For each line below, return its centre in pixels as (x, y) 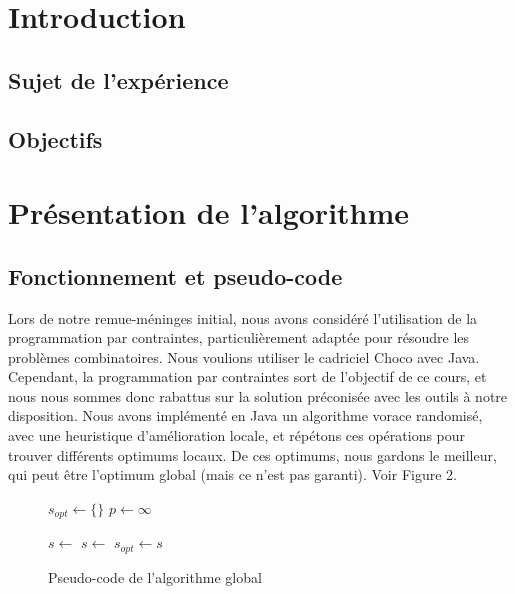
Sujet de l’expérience (118, 79)
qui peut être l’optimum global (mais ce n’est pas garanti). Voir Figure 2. (232, 474)
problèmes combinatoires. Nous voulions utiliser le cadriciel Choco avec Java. (244, 356)
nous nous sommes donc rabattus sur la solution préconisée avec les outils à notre (258, 395)
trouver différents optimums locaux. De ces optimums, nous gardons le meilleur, (252, 454)
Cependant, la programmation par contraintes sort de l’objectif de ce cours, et (247, 376)
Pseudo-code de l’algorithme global (155, 576)
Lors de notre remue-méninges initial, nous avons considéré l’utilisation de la (243, 317)
